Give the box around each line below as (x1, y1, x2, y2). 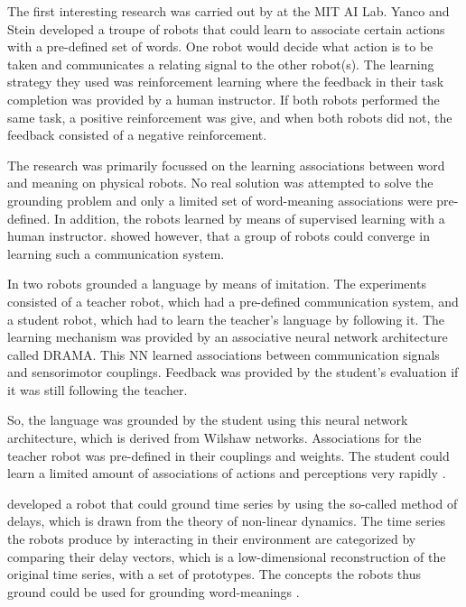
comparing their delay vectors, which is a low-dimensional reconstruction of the (7, 547, 446, 566)
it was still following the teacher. (7, 380, 188, 399)
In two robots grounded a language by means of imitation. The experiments (7, 274, 426, 293)
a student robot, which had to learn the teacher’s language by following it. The (7, 309, 445, 328)
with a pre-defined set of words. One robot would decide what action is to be (7, 37, 433, 56)
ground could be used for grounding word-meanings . (7, 582, 300, 601)
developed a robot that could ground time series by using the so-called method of (7, 493, 458, 512)
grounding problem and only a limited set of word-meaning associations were (7, 190, 433, 209)
